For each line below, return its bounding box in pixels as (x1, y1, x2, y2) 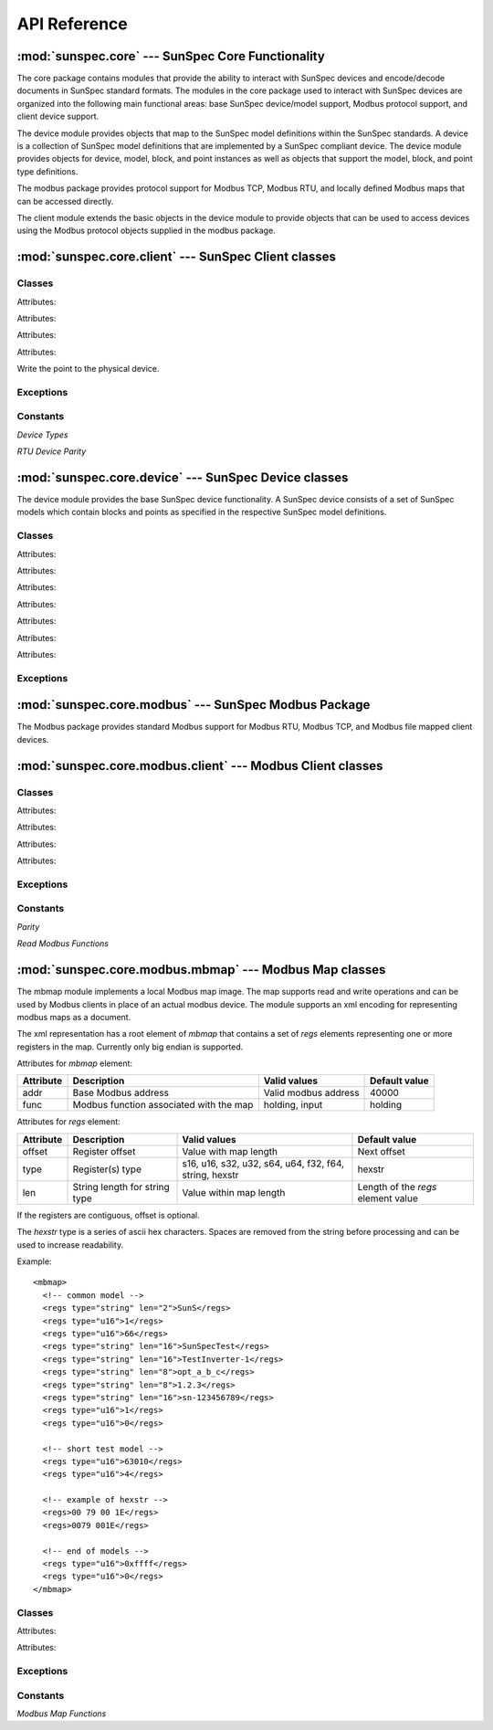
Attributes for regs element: (16, 1116, 121, 1127)
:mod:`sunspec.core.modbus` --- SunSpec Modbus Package (16, 697, 371, 712)
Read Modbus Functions (16, 938, 110, 949)
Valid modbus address (263, 1087, 360, 1100)
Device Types (16, 429, 68, 440)
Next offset (357, 1145, 405, 1157)
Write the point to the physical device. (16, 364, 160, 374)
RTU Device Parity (16, 446, 87, 457)
